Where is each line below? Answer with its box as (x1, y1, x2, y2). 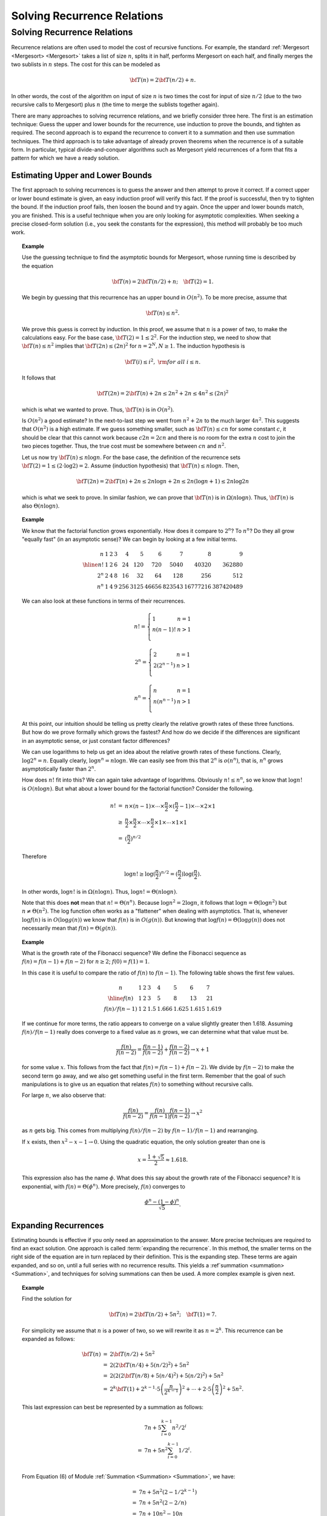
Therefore (22, 853, 47, 860)
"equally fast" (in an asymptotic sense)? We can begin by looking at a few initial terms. (22, 535, 237, 543)
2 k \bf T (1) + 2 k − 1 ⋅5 (110, 1384, 160, 1392)
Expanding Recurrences (11, 1220, 104, 1230)
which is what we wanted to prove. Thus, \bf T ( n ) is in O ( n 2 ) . (22, 405, 174, 413)
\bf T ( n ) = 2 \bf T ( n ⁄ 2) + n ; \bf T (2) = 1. (111, 278, 214, 285)
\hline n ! (82, 562, 104, 568)
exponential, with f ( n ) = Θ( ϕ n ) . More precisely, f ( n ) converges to (22, 1182, 186, 1190)
